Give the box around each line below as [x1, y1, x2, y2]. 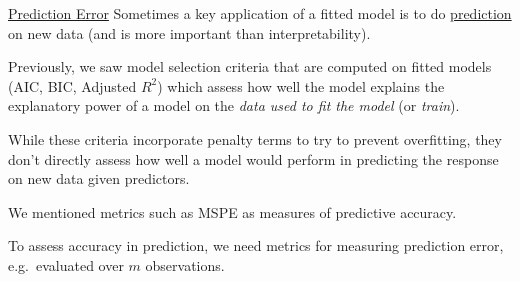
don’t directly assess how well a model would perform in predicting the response [8, 148, 499, 169]
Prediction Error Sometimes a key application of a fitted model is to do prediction [8, 3, 512, 23]
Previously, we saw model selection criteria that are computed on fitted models [8, 56, 492, 77]
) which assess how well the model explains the [157, 75, 445, 96]
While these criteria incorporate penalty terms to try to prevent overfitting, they [8, 128, 502, 149]
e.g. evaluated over [8, 254, 124, 275]
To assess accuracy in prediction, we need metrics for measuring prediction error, [8, 235, 504, 256]
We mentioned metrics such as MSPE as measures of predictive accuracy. [8, 201, 457, 222]
